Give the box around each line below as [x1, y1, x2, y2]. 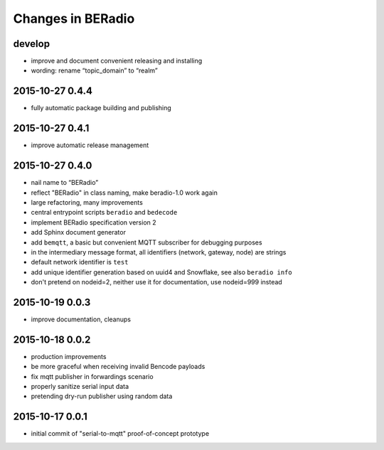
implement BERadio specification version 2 [31, 218, 156, 227]
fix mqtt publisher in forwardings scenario [31, 372, 154, 380]
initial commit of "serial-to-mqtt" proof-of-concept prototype [31, 429, 210, 438]
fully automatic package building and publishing [31, 104, 172, 112]
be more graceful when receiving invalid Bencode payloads [31, 363, 206, 371]
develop [13, 38, 50, 50]
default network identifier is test [31, 258, 129, 267]
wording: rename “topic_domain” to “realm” [31, 66, 158, 75]
